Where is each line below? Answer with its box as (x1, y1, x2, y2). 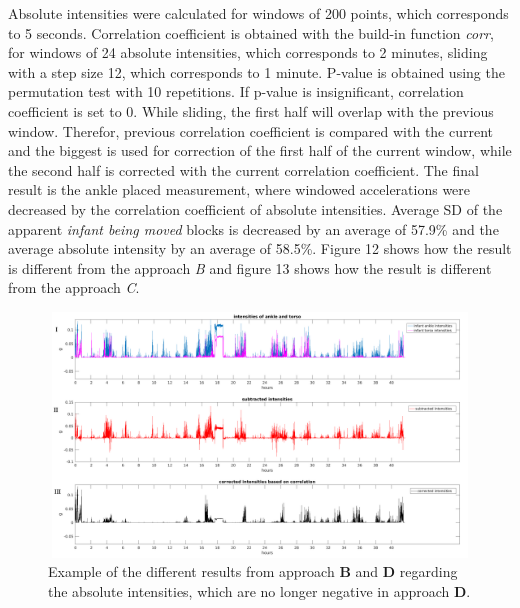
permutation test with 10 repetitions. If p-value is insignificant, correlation (8, 81, 464, 102)
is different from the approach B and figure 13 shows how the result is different (8, 257, 492, 278)
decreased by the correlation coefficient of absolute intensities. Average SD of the (8, 198, 503, 219)
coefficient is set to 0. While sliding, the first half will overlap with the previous (8, 100, 494, 121)
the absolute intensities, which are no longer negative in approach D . (48, 580, 471, 601)
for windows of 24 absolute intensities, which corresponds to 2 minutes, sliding (8, 42, 488, 63)
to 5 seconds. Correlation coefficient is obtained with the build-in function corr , (8, 22, 494, 43)
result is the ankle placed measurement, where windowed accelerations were (8, 179, 471, 200)
